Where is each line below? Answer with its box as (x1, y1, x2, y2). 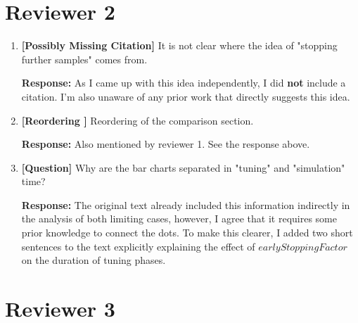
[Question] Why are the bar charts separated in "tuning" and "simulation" (21, 160, 345, 175)
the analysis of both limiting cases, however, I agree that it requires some (21, 211, 337, 226)
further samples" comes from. (21, 51, 148, 66)
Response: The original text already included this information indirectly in (21, 197, 350, 212)
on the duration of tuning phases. (21, 253, 166, 267)
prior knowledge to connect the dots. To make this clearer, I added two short (21, 225, 353, 240)
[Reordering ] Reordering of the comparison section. (21, 113, 254, 127)
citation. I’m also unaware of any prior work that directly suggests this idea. (21, 89, 350, 103)
